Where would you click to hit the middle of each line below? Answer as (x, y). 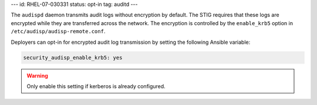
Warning (37, 75)
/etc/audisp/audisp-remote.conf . (58, 32)
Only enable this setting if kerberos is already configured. (96, 86)
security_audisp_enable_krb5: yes (73, 57)
